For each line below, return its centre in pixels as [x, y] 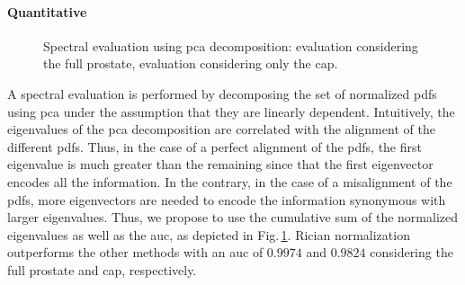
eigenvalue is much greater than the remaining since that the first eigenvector [220, 164]
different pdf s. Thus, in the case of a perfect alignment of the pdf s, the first [215, 146]
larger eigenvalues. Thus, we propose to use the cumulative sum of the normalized [232, 217]
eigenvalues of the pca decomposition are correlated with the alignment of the [221, 129]
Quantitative [47, 11]
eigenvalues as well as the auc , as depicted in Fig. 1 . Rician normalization [209, 234]
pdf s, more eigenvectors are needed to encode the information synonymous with [227, 199]
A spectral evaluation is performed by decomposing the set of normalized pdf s [222, 93]
